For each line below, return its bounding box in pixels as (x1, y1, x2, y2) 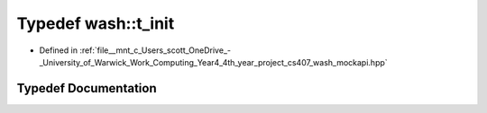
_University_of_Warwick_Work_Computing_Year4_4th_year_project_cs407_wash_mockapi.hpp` (39, 56, 388, 67)
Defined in (39, 45, 78, 56)
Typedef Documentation (16, 81, 157, 96)
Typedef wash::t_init (16, 13, 175, 33)
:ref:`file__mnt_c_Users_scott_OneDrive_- (79, 45, 232, 56)
